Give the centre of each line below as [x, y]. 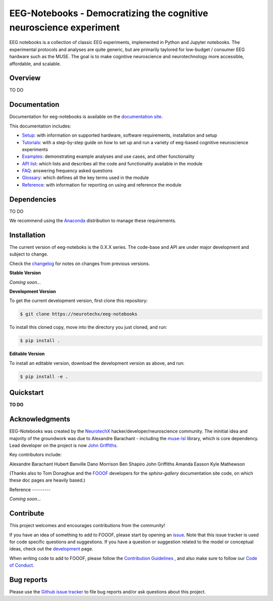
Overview [25, 78]
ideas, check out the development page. [51, 549]
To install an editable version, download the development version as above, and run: [97, 363]
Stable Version [25, 273]
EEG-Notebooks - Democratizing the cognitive [109, 13]
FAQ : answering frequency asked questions [67, 171]
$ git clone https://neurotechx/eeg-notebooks [79, 314]
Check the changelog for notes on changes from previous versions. [80, 264]
